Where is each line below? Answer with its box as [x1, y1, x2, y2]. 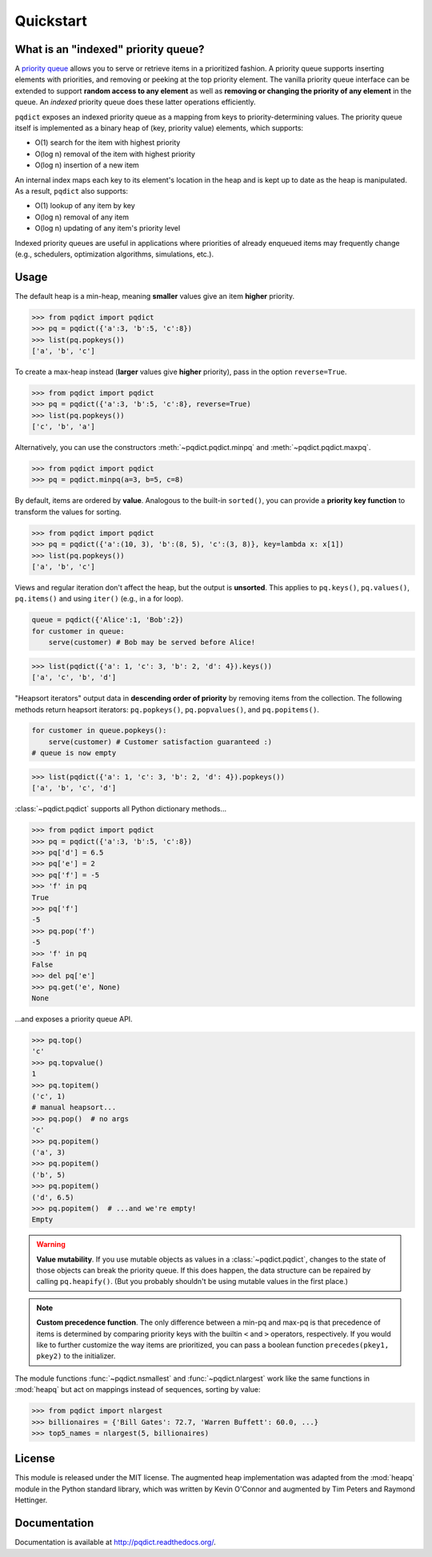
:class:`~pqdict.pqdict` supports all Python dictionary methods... [14, 804, 227, 814]
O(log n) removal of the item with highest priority [34, 149, 196, 159]
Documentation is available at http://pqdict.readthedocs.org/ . [14, 1538, 216, 1547]
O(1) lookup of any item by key [34, 201, 135, 211]
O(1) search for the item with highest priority [34, 138, 181, 147]
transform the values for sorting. [14, 507, 122, 517]
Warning [36, 1240, 66, 1249]
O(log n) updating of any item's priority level [34, 223, 181, 233]
